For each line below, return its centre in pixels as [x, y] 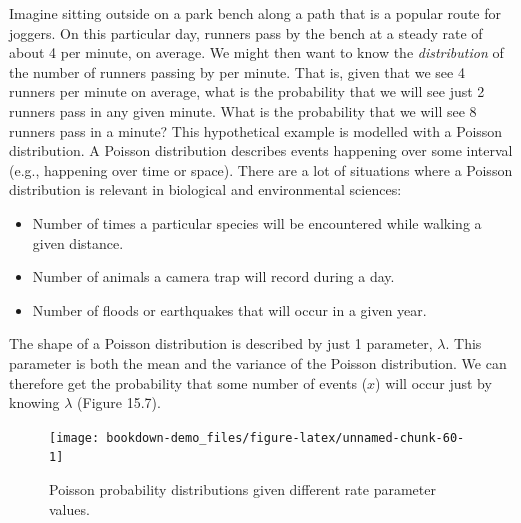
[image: [74, 437]
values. [69, 508]
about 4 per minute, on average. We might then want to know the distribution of [256, 52]
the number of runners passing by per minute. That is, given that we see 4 [237, 71]
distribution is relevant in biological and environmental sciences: [205, 189]
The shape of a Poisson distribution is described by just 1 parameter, [221, 343]
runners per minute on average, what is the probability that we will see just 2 [247, 91]
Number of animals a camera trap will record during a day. [213, 276]
